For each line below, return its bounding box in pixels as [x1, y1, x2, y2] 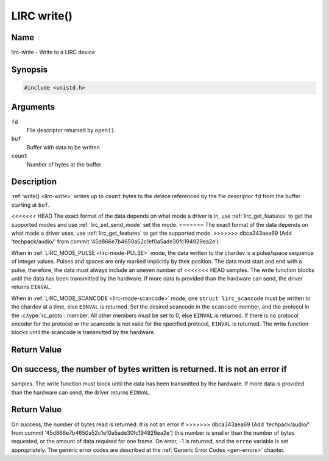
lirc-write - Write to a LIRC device [11, 49, 96, 56]
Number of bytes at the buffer [26, 160, 102, 168]
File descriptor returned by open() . [26, 126, 116, 134]
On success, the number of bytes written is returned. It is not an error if [11, 364, 287, 374]
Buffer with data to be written [26, 143, 100, 151]
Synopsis [11, 64, 48, 74]
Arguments [11, 102, 55, 112]
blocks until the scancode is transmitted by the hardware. [11, 329, 155, 336]
